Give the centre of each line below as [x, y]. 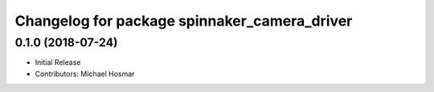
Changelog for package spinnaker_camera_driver [184, 21]
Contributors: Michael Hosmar [85, 74]
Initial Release [58, 62]
